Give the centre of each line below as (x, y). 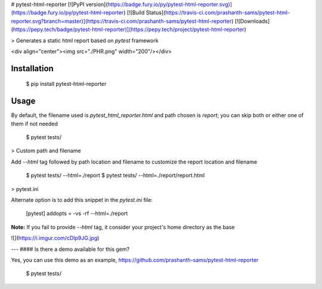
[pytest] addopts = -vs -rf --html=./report (77, 213)
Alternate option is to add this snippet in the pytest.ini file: (82, 200)
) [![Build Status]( (144, 13)
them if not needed (34, 124)
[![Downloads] (252, 21)
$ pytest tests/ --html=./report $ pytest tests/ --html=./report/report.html (115, 176)
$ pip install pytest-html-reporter (66, 84)
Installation (32, 68)
